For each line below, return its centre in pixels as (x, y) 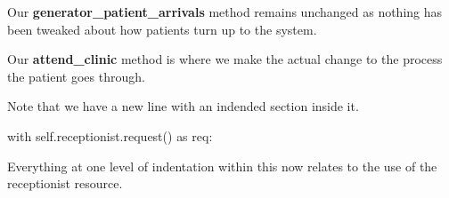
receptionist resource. (65, 183)
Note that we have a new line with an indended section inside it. (183, 106)
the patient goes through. (76, 76)
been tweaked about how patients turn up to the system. (162, 29)
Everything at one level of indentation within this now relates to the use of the (222, 166)
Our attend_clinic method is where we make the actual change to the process (225, 59)
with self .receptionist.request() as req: (110, 135)
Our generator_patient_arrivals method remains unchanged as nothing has (225, 12)
